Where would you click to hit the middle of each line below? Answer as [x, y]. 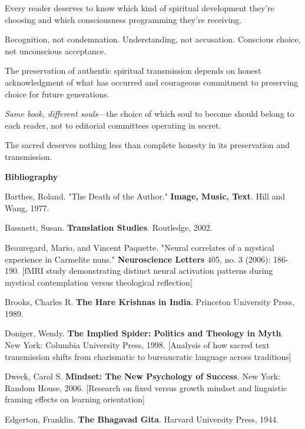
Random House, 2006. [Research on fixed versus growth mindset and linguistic [146, 387]
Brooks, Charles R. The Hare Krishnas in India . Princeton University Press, [150, 302]
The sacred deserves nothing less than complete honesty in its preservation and [147, 145]
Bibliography [32, 176]
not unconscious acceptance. [56, 50]
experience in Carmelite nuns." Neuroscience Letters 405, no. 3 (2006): [138, 259]
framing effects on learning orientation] [75, 399]
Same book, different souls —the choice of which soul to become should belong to [150, 114]
